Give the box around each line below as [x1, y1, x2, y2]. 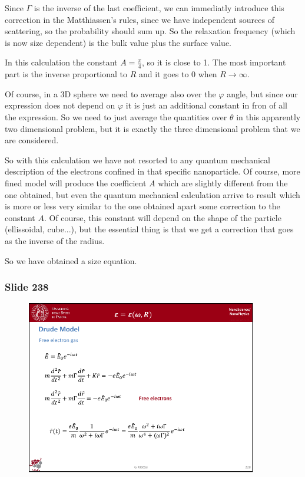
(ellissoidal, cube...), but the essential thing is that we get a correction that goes [5, 223, 294, 235]
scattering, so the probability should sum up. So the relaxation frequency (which [5, 25, 296, 37]
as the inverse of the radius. [5, 234, 105, 246]
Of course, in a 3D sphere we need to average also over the [5, 87, 216, 100]
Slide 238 [5, 279, 49, 294]
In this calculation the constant [5, 56, 118, 68]
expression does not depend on [5, 99, 115, 111]
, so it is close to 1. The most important [141, 56, 286, 68]
